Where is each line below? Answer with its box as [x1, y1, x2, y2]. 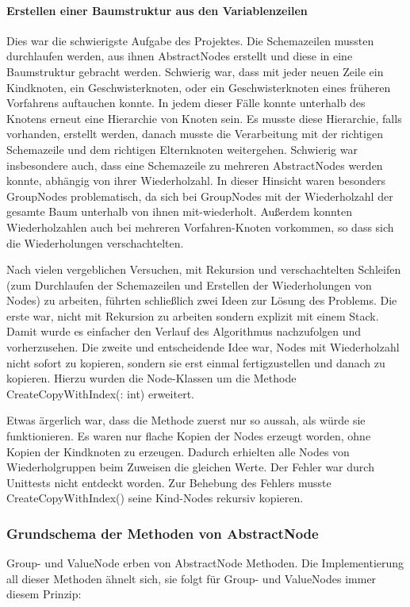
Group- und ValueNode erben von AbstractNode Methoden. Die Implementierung [6, 555, 404, 571]
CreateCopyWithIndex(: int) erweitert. [6, 385, 194, 401]
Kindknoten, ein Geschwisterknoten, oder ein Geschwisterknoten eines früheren [6, 79, 391, 95]
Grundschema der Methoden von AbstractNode [6, 523, 319, 543]
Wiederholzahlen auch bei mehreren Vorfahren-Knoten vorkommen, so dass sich [6, 218, 394, 235]
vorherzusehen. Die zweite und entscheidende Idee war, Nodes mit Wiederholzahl [6, 339, 400, 355]
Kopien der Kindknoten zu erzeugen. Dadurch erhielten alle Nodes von [6, 443, 350, 459]
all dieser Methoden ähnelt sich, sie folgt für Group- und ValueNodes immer [6, 570, 377, 586]
